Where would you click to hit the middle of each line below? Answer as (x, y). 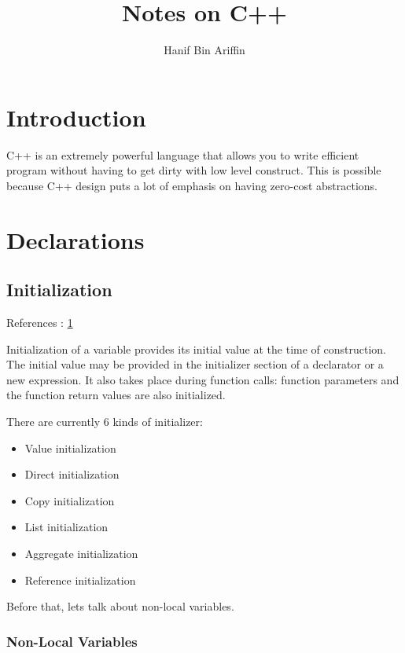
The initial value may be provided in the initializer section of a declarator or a (195, 364)
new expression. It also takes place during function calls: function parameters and (203, 379)
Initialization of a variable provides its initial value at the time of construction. (196, 349)
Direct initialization (72, 474)
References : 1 (40, 323)
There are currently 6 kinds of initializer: (105, 421)
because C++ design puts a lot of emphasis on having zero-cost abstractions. (192, 185)
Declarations (75, 239)
